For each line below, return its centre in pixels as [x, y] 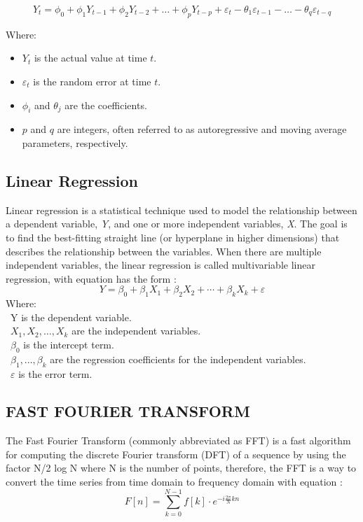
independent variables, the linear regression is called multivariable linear [160, 265]
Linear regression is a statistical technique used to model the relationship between [181, 210]
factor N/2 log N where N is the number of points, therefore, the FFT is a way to [181, 468]
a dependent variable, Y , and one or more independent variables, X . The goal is [177, 224]
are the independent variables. [136, 331]
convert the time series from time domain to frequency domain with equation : [174, 482]
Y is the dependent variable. [71, 317]
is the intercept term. [69, 344]
